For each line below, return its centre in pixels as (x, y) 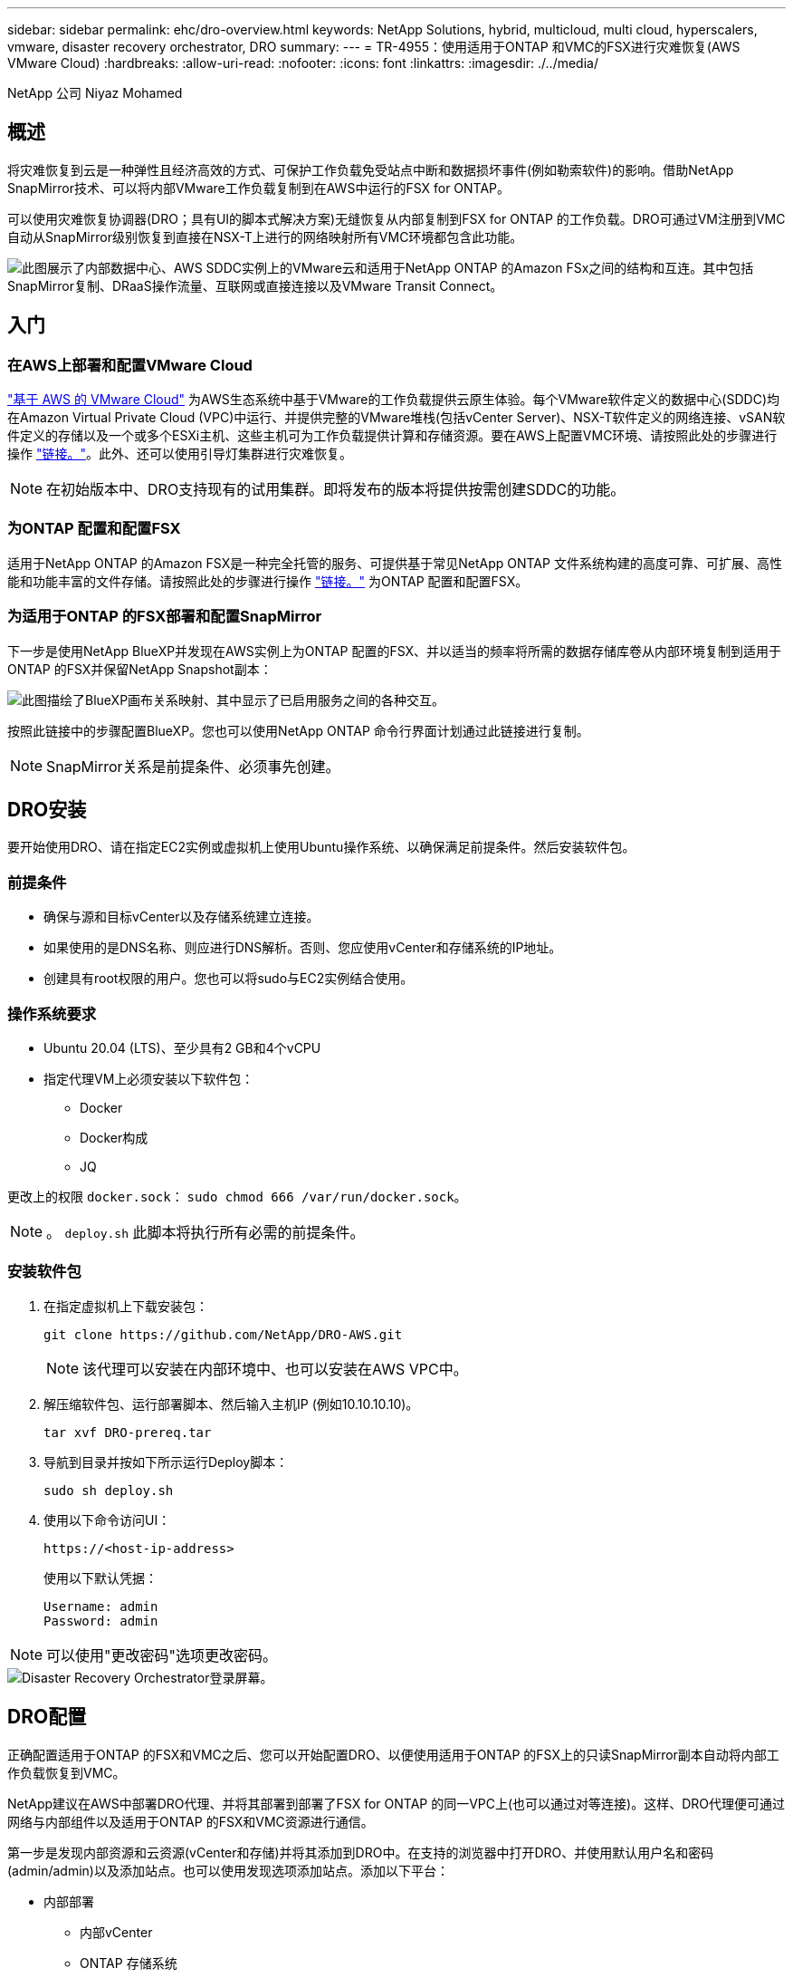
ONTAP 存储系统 (129, 1963)
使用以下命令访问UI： (107, 1520)
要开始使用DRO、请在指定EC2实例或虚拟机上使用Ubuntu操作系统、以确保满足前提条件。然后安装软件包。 (321, 847)
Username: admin (101, 1606)
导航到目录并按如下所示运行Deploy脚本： (166, 1462)
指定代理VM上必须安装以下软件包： (149, 1078)
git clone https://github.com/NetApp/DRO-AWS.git (223, 1334)
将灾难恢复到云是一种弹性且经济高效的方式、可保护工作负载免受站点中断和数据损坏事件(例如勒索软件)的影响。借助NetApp (371, 169)
